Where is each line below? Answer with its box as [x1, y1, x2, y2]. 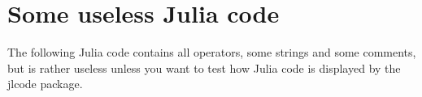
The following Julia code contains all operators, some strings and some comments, [7, 44, 416, 61]
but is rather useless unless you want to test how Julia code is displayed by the [7, 59, 401, 76]
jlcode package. [7, 75, 83, 92]
